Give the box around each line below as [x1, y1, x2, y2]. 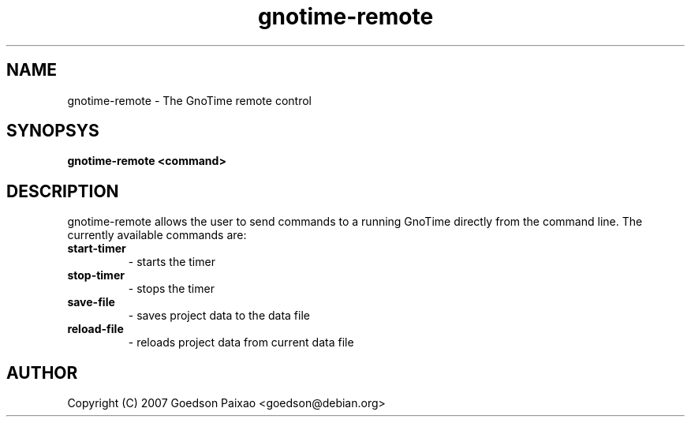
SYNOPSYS [6, 121, 99, 141]
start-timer [67, 241, 126, 256]
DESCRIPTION [6, 181, 119, 201]
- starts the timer [128, 255, 215, 269]
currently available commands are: [67, 228, 247, 242]
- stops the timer [128, 282, 215, 296]
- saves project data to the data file [128, 309, 310, 323]
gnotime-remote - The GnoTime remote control [67, 93, 312, 107]
